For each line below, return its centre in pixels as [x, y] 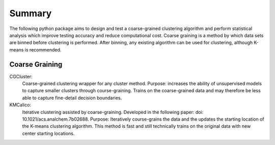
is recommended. [43, 50]
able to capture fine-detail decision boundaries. [72, 98]
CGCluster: [21, 76]
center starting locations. [48, 133]
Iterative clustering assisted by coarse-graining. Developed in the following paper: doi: [113, 112]
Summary [31, 13]
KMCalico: [20, 105]
